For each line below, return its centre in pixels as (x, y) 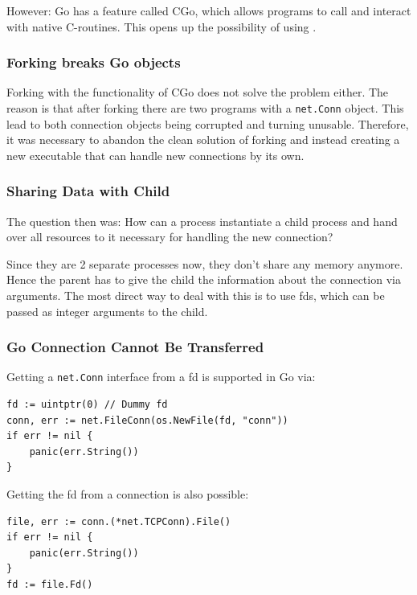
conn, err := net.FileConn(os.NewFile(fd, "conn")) (147, 420)
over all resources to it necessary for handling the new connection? (170, 237)
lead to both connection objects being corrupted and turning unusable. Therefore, (208, 123)
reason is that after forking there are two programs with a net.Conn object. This (205, 108)
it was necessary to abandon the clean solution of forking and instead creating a (203, 140)
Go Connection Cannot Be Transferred (135, 347)
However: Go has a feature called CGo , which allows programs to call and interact (209, 10)
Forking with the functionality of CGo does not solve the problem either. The (198, 92)
